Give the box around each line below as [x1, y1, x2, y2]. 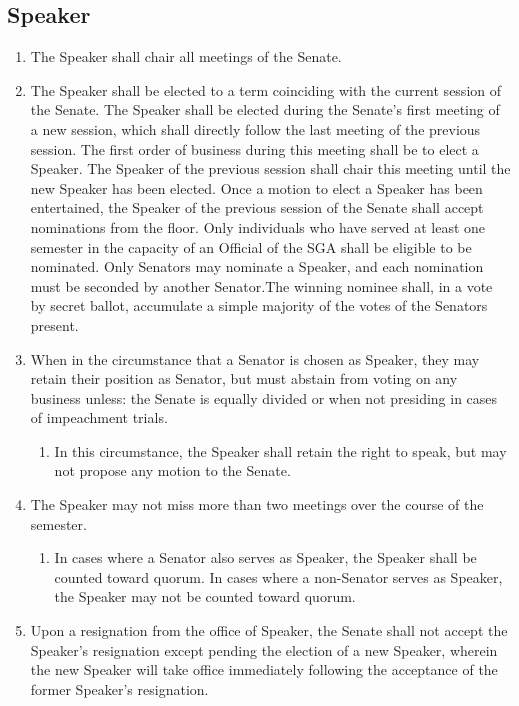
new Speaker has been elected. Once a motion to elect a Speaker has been [30, 177, 483, 198]
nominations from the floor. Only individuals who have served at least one [30, 216, 486, 237]
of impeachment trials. [30, 407, 168, 428]
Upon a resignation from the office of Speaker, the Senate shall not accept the [30, 620, 508, 641]
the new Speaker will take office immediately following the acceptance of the [30, 659, 498, 680]
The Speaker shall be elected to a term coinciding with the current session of [30, 79, 501, 100]
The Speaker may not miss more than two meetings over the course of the [30, 494, 484, 515]
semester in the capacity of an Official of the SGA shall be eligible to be [30, 236, 472, 257]
